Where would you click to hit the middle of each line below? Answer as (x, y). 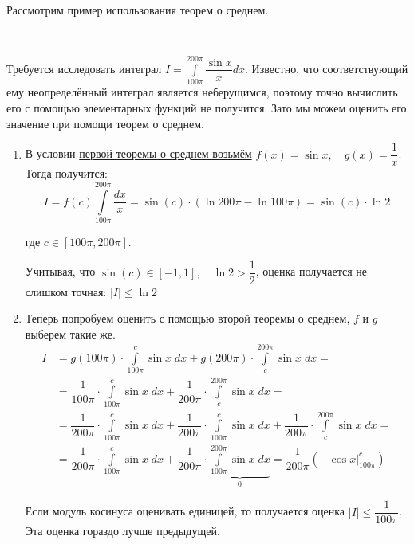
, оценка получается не (311, 271)
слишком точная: (66, 291)
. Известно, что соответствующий (327, 68)
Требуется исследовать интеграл (84, 68)
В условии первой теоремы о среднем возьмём (138, 153)
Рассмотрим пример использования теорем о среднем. (138, 10)
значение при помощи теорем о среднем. (106, 123)
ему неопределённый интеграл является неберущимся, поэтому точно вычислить (202, 92)
